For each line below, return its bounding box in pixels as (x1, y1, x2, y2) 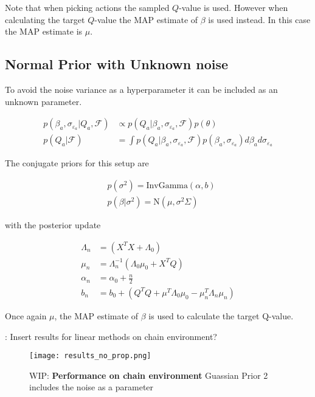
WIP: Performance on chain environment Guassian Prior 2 (29, 368, 268, 381)
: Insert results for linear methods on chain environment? (5, 330, 217, 342)
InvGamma (146, 181, 188, 190)
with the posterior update (5, 218, 101, 231)
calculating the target (5, 13, 85, 25)
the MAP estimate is (5, 25, 83, 38)
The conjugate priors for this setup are (5, 157, 149, 169)
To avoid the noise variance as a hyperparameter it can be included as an (5, 83, 278, 95)
